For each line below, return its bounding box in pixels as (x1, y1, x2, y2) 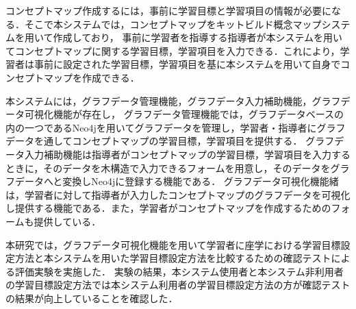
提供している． (34, 214, 101, 228)
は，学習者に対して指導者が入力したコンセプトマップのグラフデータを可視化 (5, 187, 351, 201)
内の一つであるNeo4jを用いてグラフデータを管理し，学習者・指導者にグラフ (5, 120, 346, 134)
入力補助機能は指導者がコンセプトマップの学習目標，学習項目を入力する (24, 147, 351, 161)
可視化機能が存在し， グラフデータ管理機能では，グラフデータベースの (24, 107, 344, 121)
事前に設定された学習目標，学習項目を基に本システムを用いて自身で (34, 57, 341, 71)
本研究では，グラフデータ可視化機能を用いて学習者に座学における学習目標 (5, 237, 341, 251)
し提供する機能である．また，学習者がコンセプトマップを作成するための (5, 201, 331, 215)
